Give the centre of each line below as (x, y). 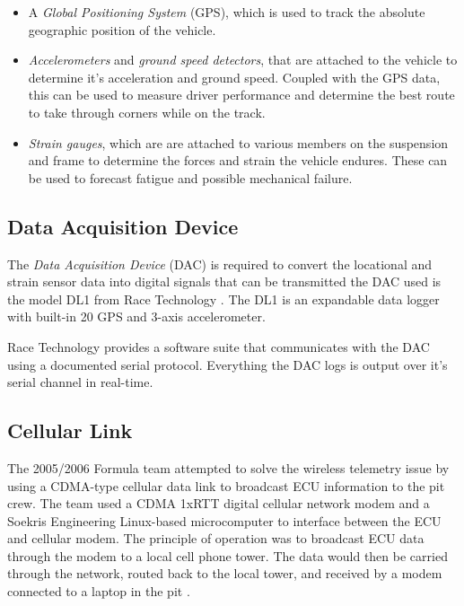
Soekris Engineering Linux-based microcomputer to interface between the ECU (224, 520)
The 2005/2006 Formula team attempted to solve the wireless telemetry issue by (228, 467)
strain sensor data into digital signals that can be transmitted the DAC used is (224, 281)
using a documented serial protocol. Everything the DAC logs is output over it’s (228, 364)
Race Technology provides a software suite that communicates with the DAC (219, 346)
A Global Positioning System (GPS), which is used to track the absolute (227, 12)
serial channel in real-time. (80, 382)
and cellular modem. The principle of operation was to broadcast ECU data (216, 538)
